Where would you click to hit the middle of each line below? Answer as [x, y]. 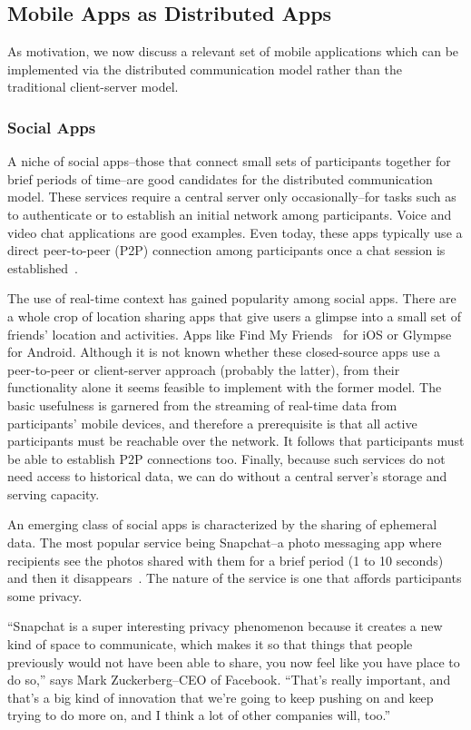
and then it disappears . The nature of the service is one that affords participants [235, 578]
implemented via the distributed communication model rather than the [205, 69]
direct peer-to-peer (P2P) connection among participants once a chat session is [226, 250]
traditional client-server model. [93, 87]
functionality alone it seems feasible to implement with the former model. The [225, 387]
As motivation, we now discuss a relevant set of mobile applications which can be [233, 51]
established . [43, 267]
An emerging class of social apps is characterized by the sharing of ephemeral [222, 524]
